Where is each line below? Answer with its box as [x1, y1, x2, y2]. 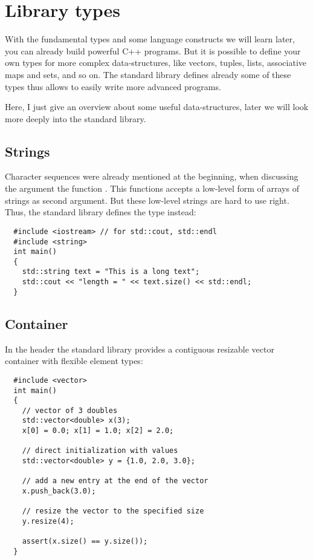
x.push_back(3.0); [22, 487, 96, 496]
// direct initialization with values [22, 446, 178, 455]
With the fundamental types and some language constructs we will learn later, [5, 33, 295, 45]
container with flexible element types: [5, 354, 143, 367]
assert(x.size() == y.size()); [22, 537, 148, 546]
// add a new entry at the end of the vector [22, 477, 208, 486]
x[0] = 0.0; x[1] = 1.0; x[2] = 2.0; [22, 426, 174, 435]
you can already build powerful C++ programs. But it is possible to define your [5, 44, 301, 57]
